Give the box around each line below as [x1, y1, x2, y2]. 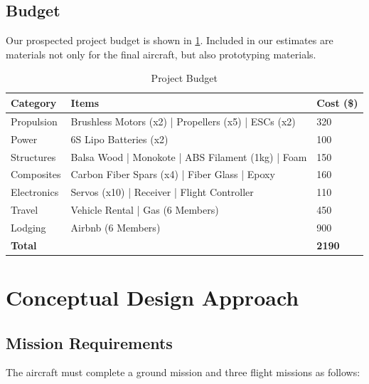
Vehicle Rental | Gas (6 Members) [70, 202, 219, 217]
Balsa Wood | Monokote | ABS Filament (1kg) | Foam [70, 149, 307, 164]
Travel [11, 202, 38, 217]
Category [11, 95, 57, 110]
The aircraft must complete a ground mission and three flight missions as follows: [6, 365, 360, 380]
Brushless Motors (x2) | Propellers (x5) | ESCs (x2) [70, 113, 296, 128]
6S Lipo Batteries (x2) [70, 131, 169, 146]
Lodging [11, 219, 46, 234]
